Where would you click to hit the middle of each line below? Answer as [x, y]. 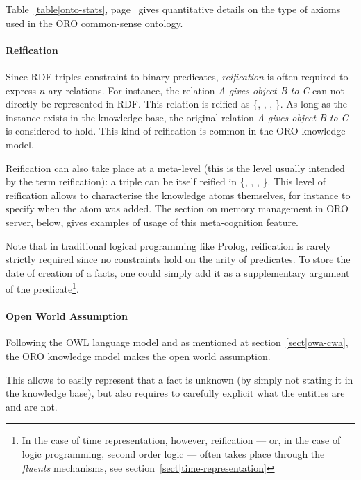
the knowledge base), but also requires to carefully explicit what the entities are [175, 393]
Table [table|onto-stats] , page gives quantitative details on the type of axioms [173, 9]
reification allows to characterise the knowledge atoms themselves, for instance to [178, 195]
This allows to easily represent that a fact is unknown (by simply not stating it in [179, 379]
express [21, 90]
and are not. [32, 406]
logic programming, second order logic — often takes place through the [173, 453]
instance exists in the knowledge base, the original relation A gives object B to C [177, 117]
